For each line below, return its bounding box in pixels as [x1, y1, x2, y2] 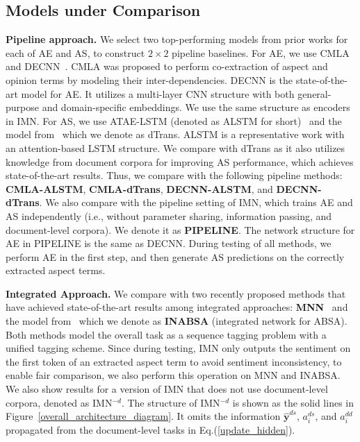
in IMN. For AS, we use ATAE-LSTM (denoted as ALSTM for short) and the [6, 113, 342, 128]
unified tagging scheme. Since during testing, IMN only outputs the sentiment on [6, 341, 351, 355]
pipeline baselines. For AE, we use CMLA [172, 45, 350, 60]
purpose [6, 100, 39, 114]
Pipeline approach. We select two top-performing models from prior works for [6, 32, 348, 46]
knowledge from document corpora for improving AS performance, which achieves [6, 154, 354, 169]
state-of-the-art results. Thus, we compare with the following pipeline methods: [6, 168, 343, 182]
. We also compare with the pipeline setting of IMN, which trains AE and [39, 195, 353, 210]
